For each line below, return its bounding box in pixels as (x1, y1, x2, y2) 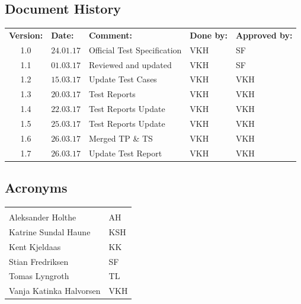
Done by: (190, 28, 228, 41)
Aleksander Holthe (9, 211, 76, 223)
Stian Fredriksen (9, 255, 69, 267)
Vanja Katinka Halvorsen (9, 284, 101, 297)
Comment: (88, 28, 133, 41)
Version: (9, 28, 43, 41)
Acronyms (5, 178, 68, 197)
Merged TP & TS (88, 132, 153, 144)
